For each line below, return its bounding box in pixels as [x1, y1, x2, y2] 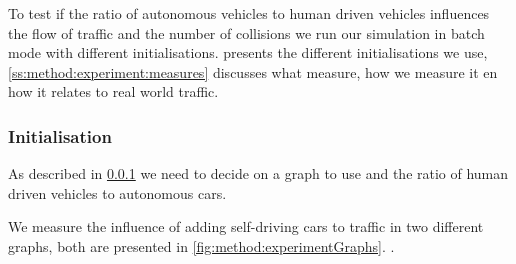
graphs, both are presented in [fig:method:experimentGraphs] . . [8, 235, 395, 256]
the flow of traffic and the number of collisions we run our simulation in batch [8, 22, 485, 43]
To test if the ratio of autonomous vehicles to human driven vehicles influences [8, 3, 490, 23]
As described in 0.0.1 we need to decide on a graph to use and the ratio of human [8, 163, 509, 184]
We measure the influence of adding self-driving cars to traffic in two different [8, 216, 484, 237]
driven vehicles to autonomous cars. [8, 182, 227, 203]
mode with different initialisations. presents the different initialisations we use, [8, 42, 488, 63]
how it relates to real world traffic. [8, 81, 219, 102]
